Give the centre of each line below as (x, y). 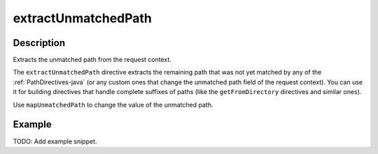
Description (39, 43)
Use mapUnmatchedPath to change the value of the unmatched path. (113, 105)
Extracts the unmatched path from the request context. (92, 60)
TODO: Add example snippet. (55, 141)
